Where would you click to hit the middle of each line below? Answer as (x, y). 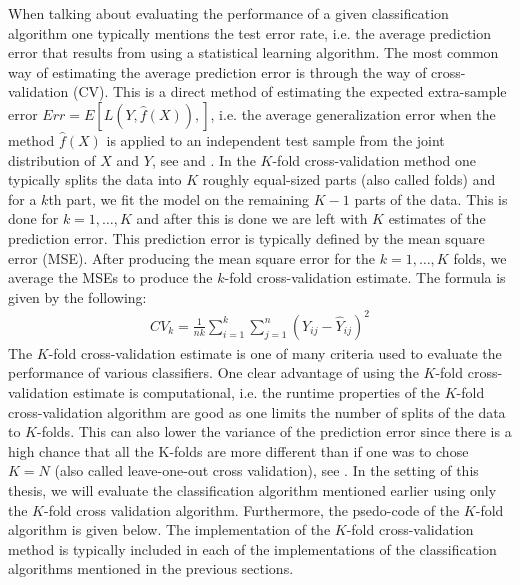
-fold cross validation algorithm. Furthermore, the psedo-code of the (252, 509)
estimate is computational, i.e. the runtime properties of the (256, 392)
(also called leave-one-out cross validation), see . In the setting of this (266, 470)
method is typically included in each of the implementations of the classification (252, 548)
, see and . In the (203, 159)
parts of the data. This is (431, 198)
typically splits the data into (95, 179)
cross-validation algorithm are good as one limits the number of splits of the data (257, 411)
